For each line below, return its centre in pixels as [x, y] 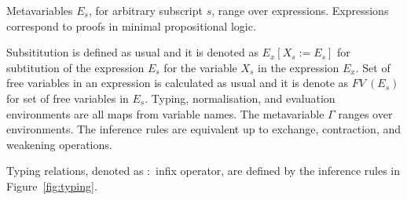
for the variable [200, 67]
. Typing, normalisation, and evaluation [240, 98]
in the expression [299, 67]
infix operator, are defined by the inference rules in [278, 171]
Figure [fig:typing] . [52, 185]
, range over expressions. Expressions [300, 10]
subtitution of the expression [75, 67]
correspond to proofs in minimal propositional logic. [131, 25]
